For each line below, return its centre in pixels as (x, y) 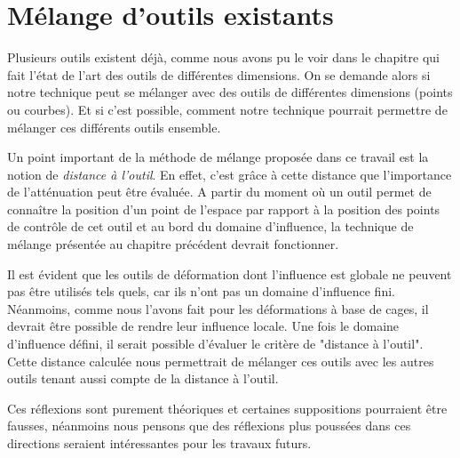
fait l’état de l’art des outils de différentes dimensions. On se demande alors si (219, 74)
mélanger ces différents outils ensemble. (114, 127)
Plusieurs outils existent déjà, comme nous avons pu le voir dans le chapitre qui (223, 57)
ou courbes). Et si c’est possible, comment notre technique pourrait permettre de (227, 109)
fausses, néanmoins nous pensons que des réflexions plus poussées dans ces (209, 426)
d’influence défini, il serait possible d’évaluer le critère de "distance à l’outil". (215, 344)
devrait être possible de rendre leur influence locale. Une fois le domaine (203, 326)
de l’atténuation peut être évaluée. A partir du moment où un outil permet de (219, 192)
